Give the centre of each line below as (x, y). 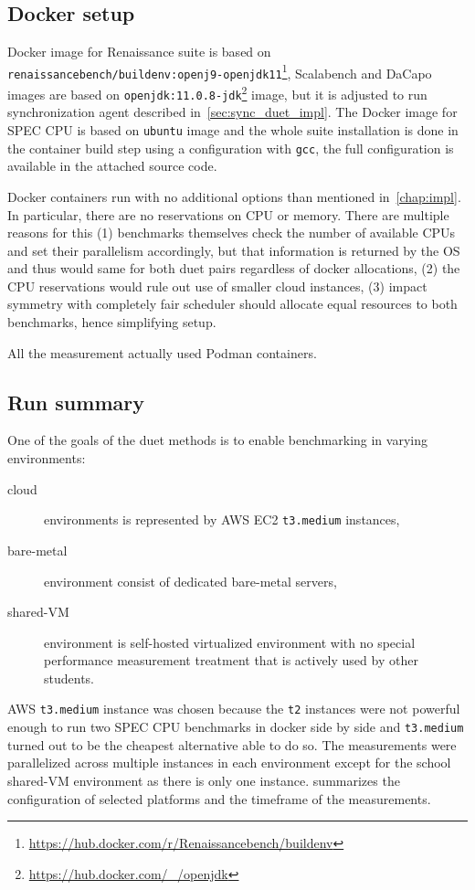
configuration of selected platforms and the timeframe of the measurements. (219, 798)
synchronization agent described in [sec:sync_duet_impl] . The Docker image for (232, 112)
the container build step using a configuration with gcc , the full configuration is (231, 148)
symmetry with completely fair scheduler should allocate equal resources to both (232, 304)
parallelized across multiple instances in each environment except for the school (229, 763)
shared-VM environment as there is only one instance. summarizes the (204, 780)
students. (69, 678)
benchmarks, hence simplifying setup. (112, 322)
